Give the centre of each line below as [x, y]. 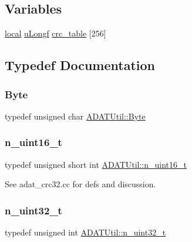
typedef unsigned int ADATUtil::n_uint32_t [85, 232]
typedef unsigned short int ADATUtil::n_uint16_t [96, 164]
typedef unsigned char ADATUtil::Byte [75, 116]
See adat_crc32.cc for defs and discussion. [80, 184]
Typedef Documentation [80, 65]
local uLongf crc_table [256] [55, 33]
